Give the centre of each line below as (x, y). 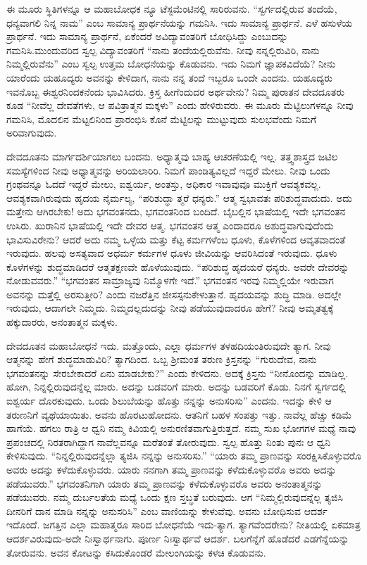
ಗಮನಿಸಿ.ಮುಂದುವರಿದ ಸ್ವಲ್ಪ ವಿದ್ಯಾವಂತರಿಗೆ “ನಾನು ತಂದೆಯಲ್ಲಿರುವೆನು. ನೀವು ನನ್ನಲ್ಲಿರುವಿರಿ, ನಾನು (163, 50)
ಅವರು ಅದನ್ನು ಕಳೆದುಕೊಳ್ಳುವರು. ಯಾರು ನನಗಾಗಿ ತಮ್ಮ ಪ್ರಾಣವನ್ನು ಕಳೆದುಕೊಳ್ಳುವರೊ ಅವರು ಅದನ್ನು (172, 469)
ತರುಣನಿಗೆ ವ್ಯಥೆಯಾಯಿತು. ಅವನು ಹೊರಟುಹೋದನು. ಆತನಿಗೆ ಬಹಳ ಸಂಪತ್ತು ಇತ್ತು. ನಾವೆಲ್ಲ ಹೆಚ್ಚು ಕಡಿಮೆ (179, 414)
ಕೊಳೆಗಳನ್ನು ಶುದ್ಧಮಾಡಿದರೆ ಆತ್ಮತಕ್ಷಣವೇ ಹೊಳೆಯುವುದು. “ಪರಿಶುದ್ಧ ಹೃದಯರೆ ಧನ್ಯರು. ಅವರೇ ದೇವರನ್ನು (178, 266)
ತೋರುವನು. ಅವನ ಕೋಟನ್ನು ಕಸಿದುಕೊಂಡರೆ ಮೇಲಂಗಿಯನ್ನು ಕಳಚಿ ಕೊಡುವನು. (136, 552)
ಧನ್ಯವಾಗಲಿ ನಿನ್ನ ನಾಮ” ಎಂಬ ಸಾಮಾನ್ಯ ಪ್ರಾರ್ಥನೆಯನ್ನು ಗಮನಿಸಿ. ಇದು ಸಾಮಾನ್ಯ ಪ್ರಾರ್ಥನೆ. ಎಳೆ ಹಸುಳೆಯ (179, 22)
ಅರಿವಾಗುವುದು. (32, 133)
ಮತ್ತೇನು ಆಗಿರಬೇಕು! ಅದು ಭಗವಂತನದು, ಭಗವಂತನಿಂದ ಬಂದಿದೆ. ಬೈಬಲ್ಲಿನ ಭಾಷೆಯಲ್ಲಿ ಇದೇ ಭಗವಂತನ (176, 211)
